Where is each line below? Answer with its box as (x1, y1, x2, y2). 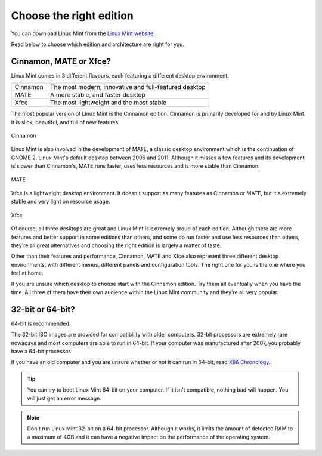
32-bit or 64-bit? (11, 304, 75, 315)
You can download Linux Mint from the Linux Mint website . (11, 30, 155, 37)
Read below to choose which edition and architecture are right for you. (11, 41, 185, 48)
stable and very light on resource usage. (11, 198, 110, 205)
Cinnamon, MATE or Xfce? (11, 56, 112, 66)
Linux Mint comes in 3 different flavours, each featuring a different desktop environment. (11, 72, 229, 79)
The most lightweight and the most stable (49, 98, 167, 107)
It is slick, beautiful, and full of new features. (11, 118, 120, 125)
